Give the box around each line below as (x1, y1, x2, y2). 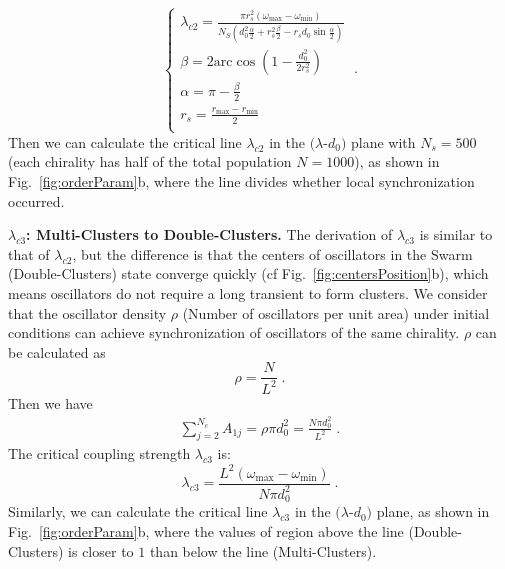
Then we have (8, 392, 93, 413)
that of (8, 243, 50, 264)
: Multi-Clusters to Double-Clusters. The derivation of (26, 224, 393, 245)
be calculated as (8, 341, 106, 362)
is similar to (419, 224, 493, 245)
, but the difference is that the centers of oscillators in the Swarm (72, 243, 473, 264)
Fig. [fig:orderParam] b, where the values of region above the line (8, 521, 404, 541)
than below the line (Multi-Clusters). (149, 540, 377, 561)
